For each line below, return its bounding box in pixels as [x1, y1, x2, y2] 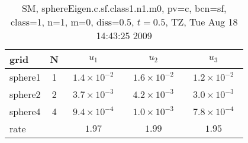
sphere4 [9, 104, 41, 118]
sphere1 [9, 70, 41, 84]
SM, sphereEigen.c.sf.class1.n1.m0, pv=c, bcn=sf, [21, 1, 227, 15]
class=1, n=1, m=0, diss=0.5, [10, 15, 134, 28]
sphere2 [9, 87, 41, 101]
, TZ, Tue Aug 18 [165, 15, 238, 28]
